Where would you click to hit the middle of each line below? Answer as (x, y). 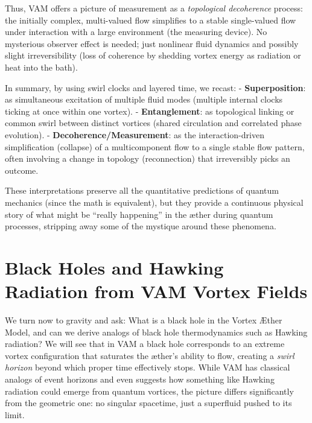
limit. (15, 414)
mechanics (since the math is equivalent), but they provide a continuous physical (154, 202)
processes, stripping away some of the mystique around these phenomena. (141, 226)
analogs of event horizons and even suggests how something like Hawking (140, 379)
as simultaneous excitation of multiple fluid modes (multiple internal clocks (144, 99)
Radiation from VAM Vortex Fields (156, 291)
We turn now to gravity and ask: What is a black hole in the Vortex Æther (144, 320)
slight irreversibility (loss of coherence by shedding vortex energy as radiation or (153, 55)
